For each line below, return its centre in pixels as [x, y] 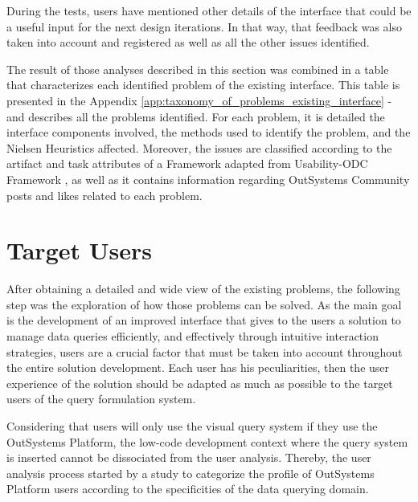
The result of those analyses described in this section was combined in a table [198, 69]
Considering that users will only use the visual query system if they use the [192, 426]
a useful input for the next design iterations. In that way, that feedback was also [205, 26]
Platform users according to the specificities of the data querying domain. [188, 489]
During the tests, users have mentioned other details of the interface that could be [209, 10]
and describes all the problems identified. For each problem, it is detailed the [196, 116]
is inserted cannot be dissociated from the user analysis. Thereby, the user [189, 457]
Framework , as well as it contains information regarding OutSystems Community [208, 179]
